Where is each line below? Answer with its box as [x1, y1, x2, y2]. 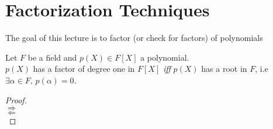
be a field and [27, 51, 77, 63]
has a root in [201, 62, 247, 75]
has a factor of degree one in [33, 62, 135, 75]
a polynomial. [140, 51, 189, 63]
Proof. [5, 93, 27, 106]
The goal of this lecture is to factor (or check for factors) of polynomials [5, 32, 263, 44]
